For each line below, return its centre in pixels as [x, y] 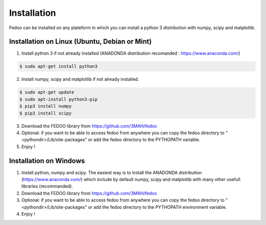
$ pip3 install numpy [46, 106]
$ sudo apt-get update [47, 92]
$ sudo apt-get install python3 [59, 66]
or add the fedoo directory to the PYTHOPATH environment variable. [157, 207]
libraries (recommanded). [47, 186]
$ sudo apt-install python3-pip [59, 99]
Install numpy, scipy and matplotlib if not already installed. [80, 79]
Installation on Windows [47, 161]
